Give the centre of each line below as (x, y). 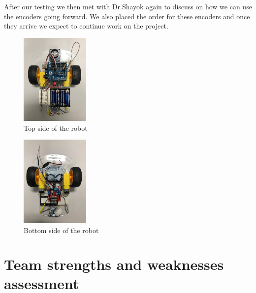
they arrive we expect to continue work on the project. (86, 26)
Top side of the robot (56, 128)
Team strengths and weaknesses (114, 264)
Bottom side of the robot (61, 230)
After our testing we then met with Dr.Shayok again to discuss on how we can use (128, 6)
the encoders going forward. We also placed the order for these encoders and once (127, 16)
